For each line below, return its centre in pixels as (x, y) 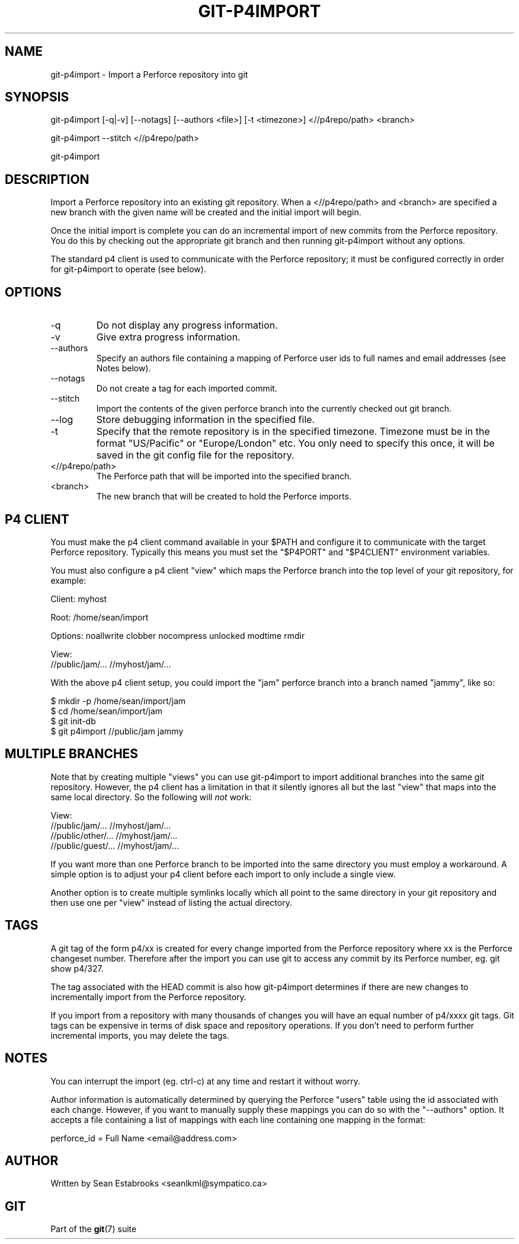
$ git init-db (73, 721)
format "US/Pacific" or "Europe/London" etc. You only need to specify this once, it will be (295, 443)
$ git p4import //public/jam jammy (117, 731)
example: (68, 580)
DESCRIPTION (47, 179)
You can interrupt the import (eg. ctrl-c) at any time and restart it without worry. (205, 1081)
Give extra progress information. (168, 337)
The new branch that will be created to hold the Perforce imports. (224, 497)
